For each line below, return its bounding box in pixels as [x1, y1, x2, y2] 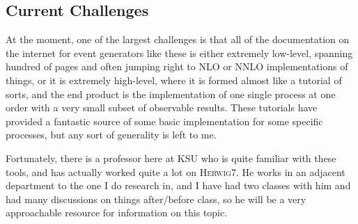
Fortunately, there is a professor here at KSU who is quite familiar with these [6, 150, 336, 165]
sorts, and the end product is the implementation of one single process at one [6, 86, 336, 101]
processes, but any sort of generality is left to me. [6, 127, 217, 142]
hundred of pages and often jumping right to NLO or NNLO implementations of [6, 59, 348, 74]
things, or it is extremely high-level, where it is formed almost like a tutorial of [6, 72, 342, 87]
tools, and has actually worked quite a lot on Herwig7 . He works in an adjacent [6, 164, 345, 179]
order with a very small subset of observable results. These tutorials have [6, 100, 318, 115]
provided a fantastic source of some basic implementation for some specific [6, 113, 323, 128]
